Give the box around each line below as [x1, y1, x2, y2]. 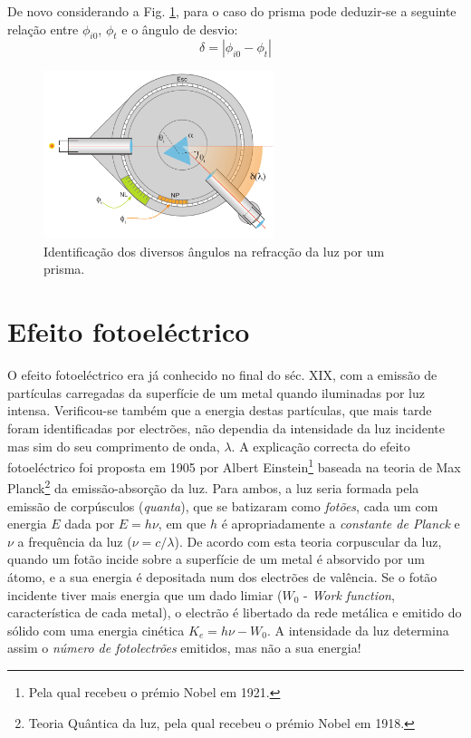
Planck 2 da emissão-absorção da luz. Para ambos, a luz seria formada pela [7, 476, 419, 497]
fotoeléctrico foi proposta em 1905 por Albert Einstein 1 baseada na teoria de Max [7, 455, 461, 476]
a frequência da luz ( [17, 531, 132, 550]
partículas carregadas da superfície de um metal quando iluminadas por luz [7, 383, 425, 402]
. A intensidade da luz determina [266, 620, 449, 639]
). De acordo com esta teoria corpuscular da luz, [174, 531, 442, 550]
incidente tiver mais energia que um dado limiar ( [7, 585, 283, 604]
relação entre [7, 19, 79, 38]
